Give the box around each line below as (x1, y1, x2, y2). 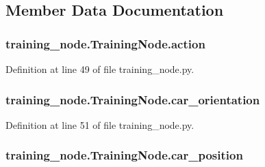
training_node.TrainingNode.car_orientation (5, 91, 260, 108)
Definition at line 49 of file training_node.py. (5, 62, 194, 76)
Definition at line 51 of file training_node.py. (5, 117, 194, 132)
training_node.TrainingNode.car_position (5, 147, 243, 164)
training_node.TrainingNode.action (5, 35, 205, 52)
